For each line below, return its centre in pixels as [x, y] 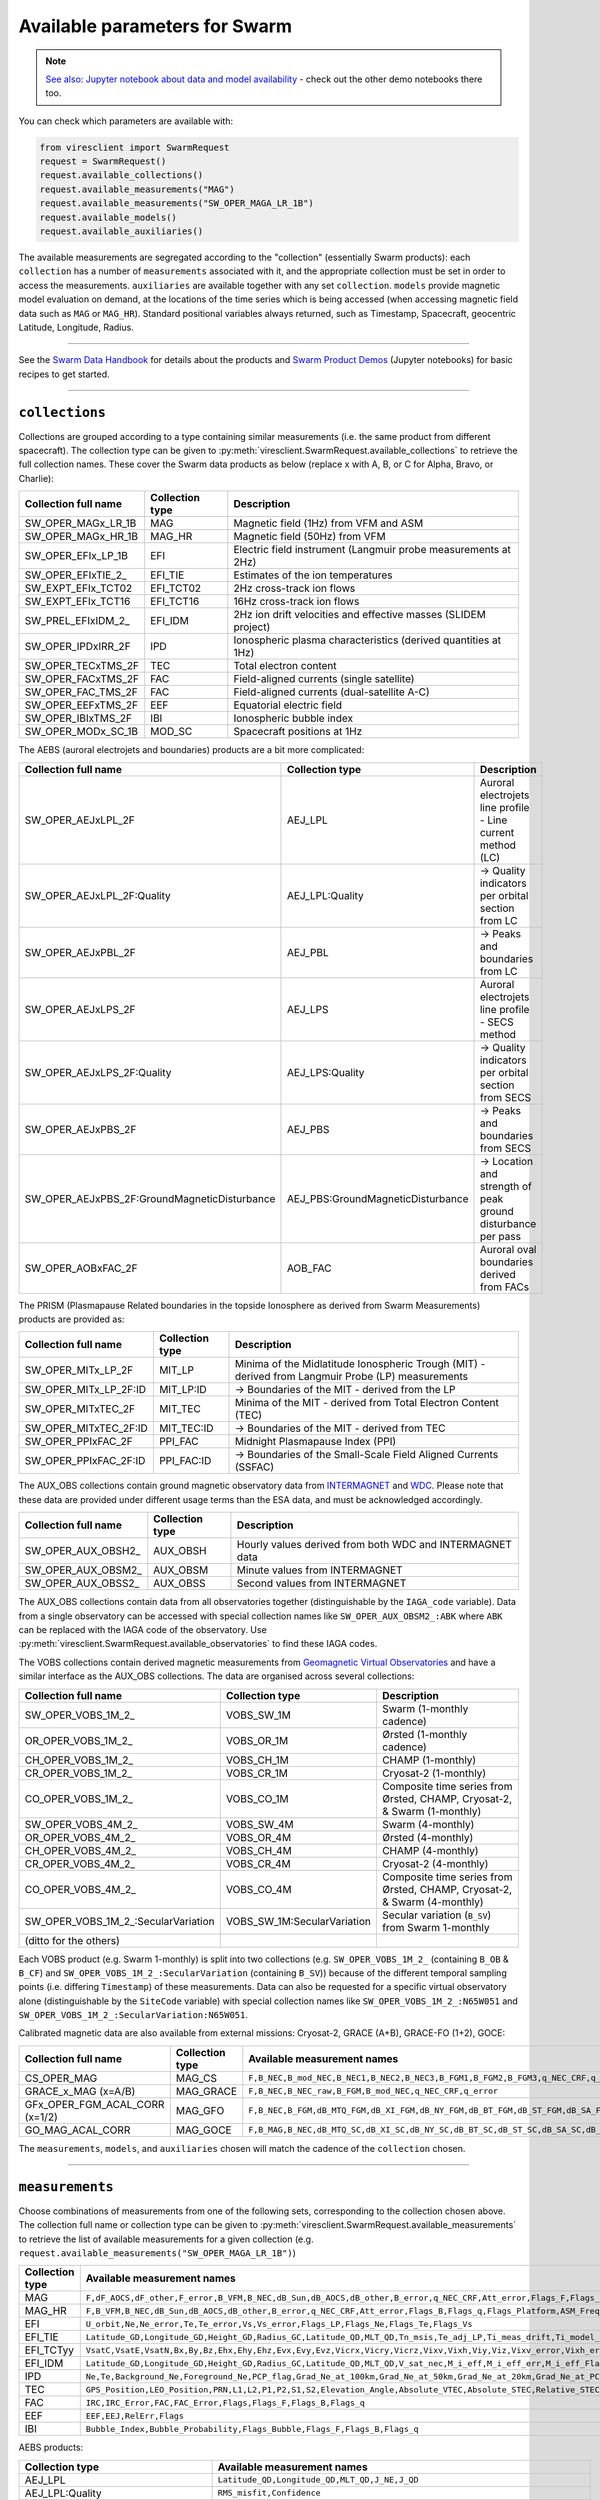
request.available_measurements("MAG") [137, 189]
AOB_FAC [309, 1268]
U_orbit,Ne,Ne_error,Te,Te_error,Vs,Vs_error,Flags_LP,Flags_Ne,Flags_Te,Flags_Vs [279, 2323]
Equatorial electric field [288, 705]
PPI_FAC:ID [185, 1461]
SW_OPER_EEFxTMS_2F [81, 705]
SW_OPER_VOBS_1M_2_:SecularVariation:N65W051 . [133, 2015]
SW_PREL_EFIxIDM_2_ [77, 621]
